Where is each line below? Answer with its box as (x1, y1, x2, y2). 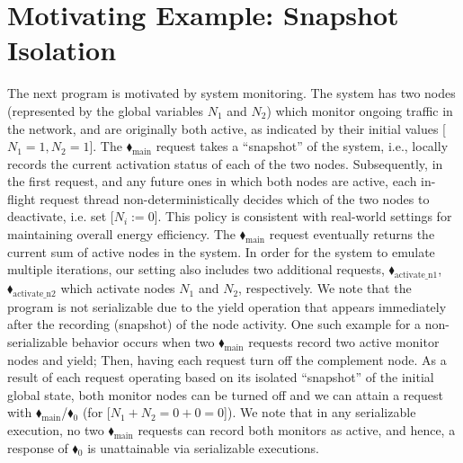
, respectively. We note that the (238, 279, 412, 298)
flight (7, 189, 36, 208)
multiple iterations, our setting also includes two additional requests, (7, 260, 385, 279)
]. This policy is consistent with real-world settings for (154, 207, 452, 226)
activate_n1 (394, 271, 438, 280)
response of (7, 438, 68, 457)
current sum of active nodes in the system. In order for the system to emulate (7, 242, 435, 261)
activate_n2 (13, 289, 56, 298)
